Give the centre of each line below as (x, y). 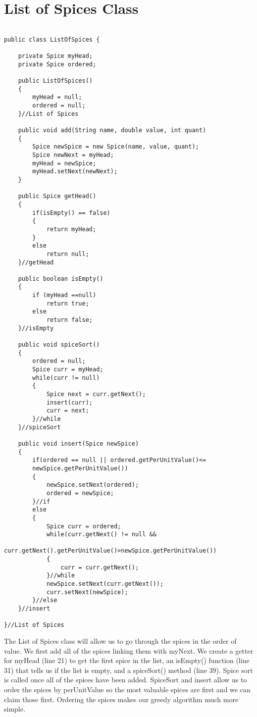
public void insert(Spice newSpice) (78, 443)
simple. (15, 709)
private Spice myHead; (55, 56)
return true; (68, 303)
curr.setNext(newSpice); (87, 592)
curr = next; (68, 411)
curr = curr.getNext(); (100, 567)
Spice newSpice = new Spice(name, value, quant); (116, 147)
